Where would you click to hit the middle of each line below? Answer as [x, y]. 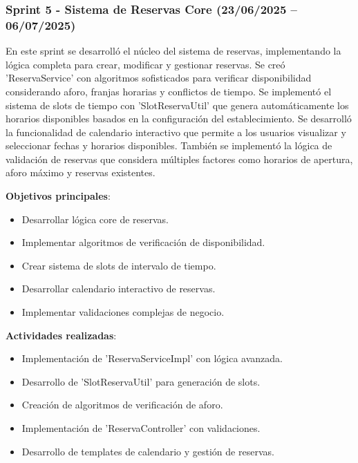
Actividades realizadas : [61, 335]
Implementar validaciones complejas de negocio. [123, 312]
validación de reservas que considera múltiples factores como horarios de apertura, [179, 159]
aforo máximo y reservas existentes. [81, 172]
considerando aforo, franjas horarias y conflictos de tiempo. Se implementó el [169, 91]
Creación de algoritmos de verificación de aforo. [122, 405]
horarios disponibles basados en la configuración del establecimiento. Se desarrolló [179, 119]
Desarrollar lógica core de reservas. [95, 219]
